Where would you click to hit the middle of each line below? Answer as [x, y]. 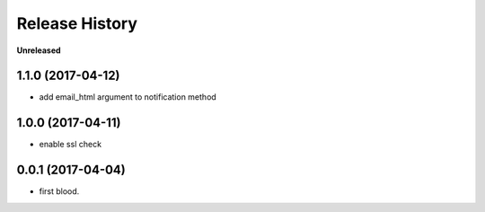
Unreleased [39, 50]
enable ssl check [71, 145]
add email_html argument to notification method [128, 97]
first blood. [59, 191]
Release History [77, 23]
